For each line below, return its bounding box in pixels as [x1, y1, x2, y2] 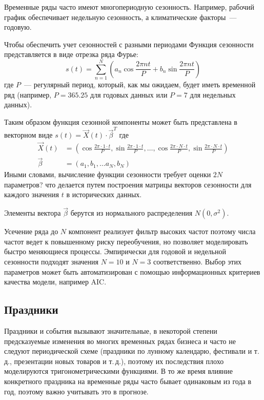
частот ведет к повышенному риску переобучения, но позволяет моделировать [4, 236, 248, 246]
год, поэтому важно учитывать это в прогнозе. [4, 386, 149, 396]
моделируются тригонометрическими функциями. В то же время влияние [4, 366, 233, 376]
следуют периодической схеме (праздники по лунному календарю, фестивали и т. [4, 346, 259, 356]
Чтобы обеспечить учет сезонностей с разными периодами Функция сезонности [4, 39, 254, 49]
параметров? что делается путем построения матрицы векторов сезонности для [4, 179, 252, 189]
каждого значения [4, 189, 59, 200]
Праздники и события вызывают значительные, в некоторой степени [4, 326, 217, 336]
